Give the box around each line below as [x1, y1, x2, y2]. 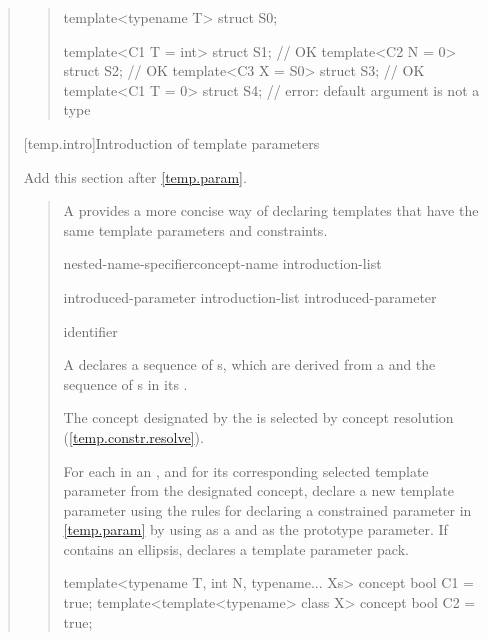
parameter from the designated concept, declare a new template [63, 480, 454, 501]
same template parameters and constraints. [63, 219, 328, 240]
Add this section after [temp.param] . [23, 166, 247, 187]
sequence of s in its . [63, 373, 188, 394]
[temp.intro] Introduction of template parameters [23, 132, 320, 153]
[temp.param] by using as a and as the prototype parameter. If [63, 519, 448, 540]
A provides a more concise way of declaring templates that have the [63, 200, 479, 221]
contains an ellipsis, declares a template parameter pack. [63, 538, 409, 559]
